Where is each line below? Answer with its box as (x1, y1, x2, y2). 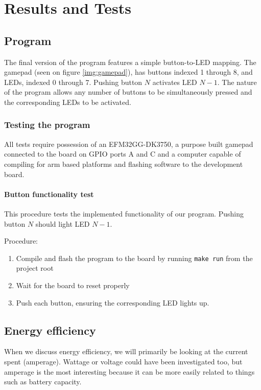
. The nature (217, 76, 257, 87)
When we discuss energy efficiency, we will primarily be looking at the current (4, 346, 248, 357)
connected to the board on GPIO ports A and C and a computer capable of (4, 148, 241, 159)
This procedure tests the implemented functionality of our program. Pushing (4, 208, 244, 219)
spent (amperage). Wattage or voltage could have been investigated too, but (4, 356, 243, 366)
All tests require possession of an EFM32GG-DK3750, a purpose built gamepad (4, 138, 253, 149)
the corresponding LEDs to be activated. (4, 96, 131, 107)
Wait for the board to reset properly (16, 279, 130, 290)
